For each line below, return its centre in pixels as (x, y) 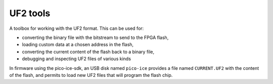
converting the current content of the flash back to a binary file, (88, 52)
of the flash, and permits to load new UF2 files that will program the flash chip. (91, 75)
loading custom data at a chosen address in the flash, (78, 45)
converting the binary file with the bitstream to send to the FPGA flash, (95, 37)
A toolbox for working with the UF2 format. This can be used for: (77, 28)
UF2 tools (30, 13)
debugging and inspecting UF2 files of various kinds (77, 59)
